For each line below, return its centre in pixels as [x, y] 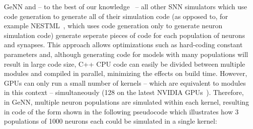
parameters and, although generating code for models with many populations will [126, 54]
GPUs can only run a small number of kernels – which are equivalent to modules [125, 83]
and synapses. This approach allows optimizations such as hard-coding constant [123, 45]
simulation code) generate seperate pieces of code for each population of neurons [125, 35]
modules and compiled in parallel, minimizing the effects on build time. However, [126, 73]
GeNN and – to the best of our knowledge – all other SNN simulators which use [126, 6]
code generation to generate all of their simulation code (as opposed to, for [116, 16]
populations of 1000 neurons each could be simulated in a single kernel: [111, 121]
